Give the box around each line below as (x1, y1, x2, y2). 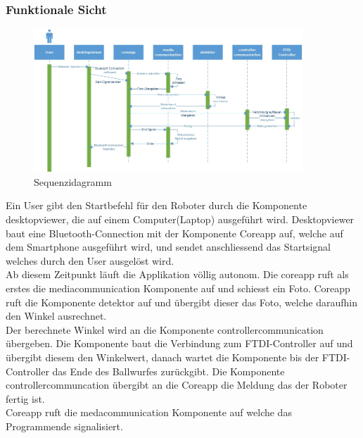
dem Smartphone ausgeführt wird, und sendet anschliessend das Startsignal (6, 239, 331, 254)
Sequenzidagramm (34, 174, 112, 189)
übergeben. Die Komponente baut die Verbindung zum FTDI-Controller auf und (6, 336, 353, 351)
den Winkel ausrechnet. (6, 308, 107, 323)
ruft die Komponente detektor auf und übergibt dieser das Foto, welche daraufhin (6, 294, 357, 309)
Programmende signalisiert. (6, 418, 123, 433)
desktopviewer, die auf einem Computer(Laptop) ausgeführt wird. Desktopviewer (6, 212, 355, 227)
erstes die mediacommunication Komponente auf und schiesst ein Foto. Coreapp (6, 281, 350, 296)
